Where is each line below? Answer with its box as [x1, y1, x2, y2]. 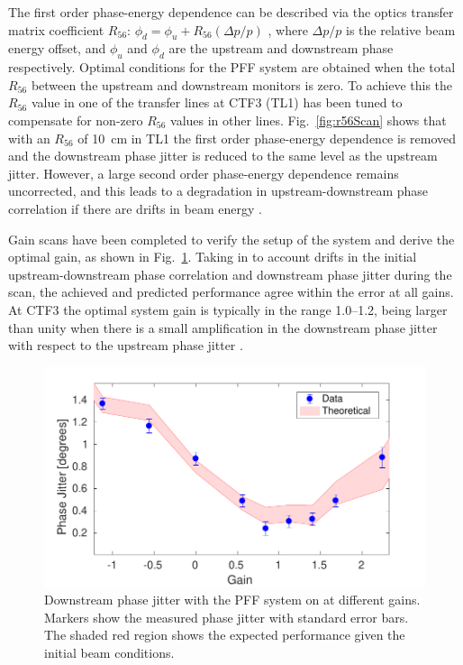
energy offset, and [8, 39, 106, 58]
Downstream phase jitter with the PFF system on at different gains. [44, 590, 421, 609]
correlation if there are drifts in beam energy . [8, 199, 262, 217]
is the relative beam [346, 20, 456, 39]
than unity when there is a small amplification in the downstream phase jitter [8, 318, 438, 337]
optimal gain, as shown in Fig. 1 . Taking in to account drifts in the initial [8, 247, 417, 266]
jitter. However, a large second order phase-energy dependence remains [8, 163, 399, 182]
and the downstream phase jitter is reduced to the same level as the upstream [8, 146, 438, 165]
